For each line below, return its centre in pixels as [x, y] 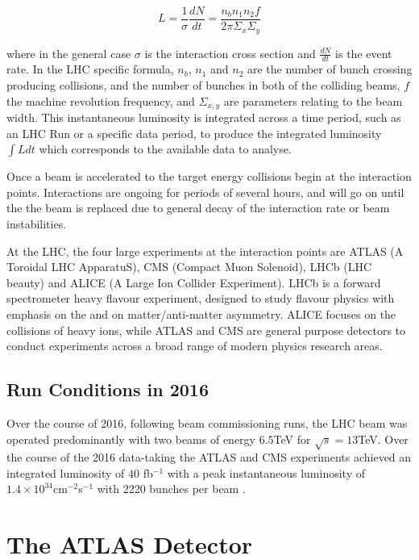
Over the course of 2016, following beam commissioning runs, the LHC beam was [207, 422]
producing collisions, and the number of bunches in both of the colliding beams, [203, 84]
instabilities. [37, 223]
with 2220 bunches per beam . [171, 489]
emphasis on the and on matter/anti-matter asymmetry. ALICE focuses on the [201, 313]
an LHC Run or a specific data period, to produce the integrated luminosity [194, 133]
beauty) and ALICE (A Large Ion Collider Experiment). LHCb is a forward [194, 282]
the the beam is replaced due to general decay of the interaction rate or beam [198, 208]
